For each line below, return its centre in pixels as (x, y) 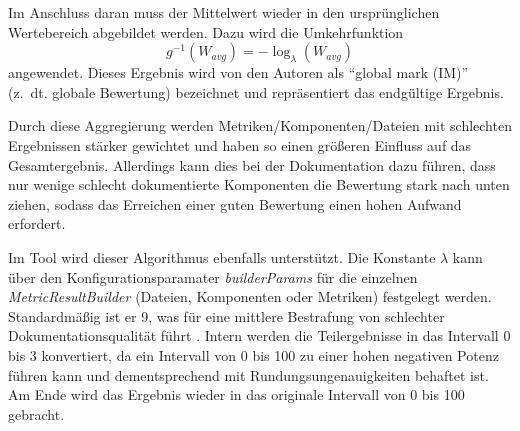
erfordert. (37, 223)
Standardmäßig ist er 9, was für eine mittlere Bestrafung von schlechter (226, 315)
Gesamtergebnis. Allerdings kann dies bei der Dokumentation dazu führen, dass (252, 164)
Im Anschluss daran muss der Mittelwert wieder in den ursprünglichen (224, 12)
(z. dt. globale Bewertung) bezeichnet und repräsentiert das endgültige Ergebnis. (256, 91)
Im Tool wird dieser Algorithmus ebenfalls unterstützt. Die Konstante (222, 256)
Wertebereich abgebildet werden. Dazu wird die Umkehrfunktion (206, 31)
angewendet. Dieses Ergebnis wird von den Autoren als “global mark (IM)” (238, 72)
